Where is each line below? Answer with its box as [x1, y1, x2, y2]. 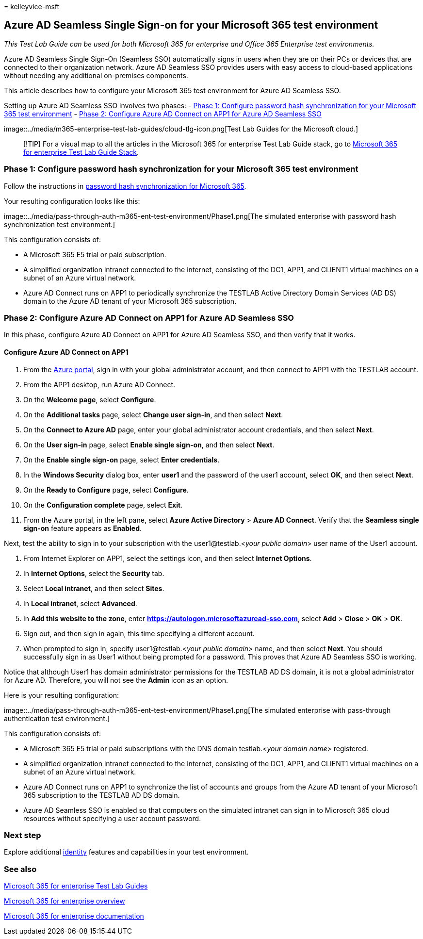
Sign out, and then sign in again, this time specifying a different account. [23, 629, 255, 638]
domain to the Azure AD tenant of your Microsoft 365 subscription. [23, 297, 237, 305]
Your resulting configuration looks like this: [4, 197, 140, 205]
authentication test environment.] [4, 714, 110, 723]
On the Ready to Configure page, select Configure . [23, 485, 189, 494]
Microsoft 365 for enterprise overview [4, 897, 125, 906]
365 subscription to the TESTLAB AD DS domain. [23, 791, 180, 799]
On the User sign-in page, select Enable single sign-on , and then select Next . [23, 440, 275, 449]
